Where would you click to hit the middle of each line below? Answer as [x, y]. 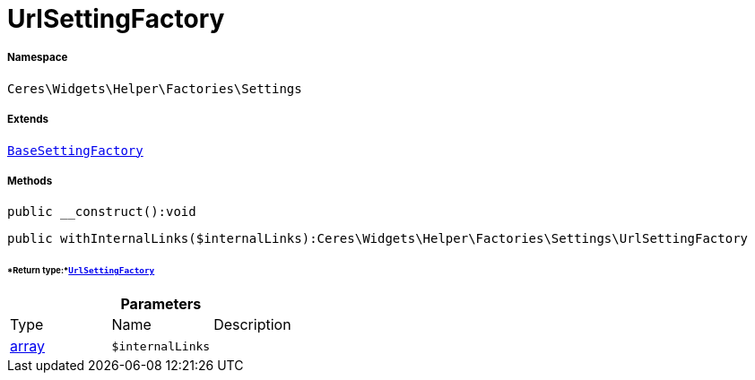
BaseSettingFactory [75, 150]
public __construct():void [102, 212]
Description [252, 325]
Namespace [38, 58]
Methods [30, 181]
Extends [28, 120]
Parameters [161, 304]
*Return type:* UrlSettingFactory [81, 271]
